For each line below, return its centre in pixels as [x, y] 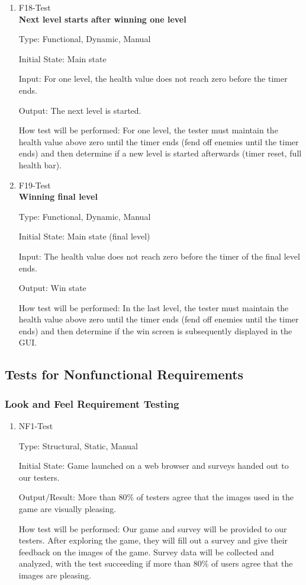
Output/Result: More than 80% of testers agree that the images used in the [156, 497]
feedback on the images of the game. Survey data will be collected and [146, 552]
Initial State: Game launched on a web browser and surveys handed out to [154, 466]
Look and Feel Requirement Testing [92, 403]
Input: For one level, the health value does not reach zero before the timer [153, 79]
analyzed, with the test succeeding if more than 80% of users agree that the [156, 563]
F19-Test [35, 185]
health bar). [40, 164]
